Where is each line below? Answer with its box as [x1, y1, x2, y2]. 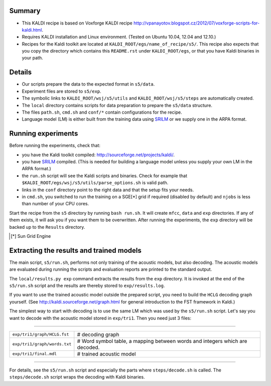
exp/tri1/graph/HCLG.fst [12, 332, 69, 337]
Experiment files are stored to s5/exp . [22, 88, 101, 94]
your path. [22, 55, 43, 61]
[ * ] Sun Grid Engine [11, 233, 51, 239]
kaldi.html [22, 27, 42, 33]
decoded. [77, 343, 100, 350]
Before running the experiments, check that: [9, 143, 100, 149]
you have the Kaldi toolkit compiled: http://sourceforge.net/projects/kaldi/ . [22, 152, 175, 158]
